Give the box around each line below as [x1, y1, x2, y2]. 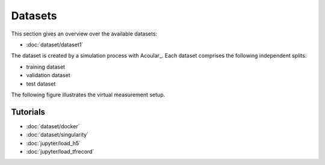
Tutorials [11, 107, 45, 117]
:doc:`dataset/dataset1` [26, 41, 84, 48]
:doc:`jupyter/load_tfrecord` [26, 148, 94, 155]
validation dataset [26, 72, 70, 79]
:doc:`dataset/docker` [26, 122, 80, 129]
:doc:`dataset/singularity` [26, 131, 88, 139]
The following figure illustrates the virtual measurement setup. [11, 91, 166, 98]
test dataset [26, 80, 56, 87]
